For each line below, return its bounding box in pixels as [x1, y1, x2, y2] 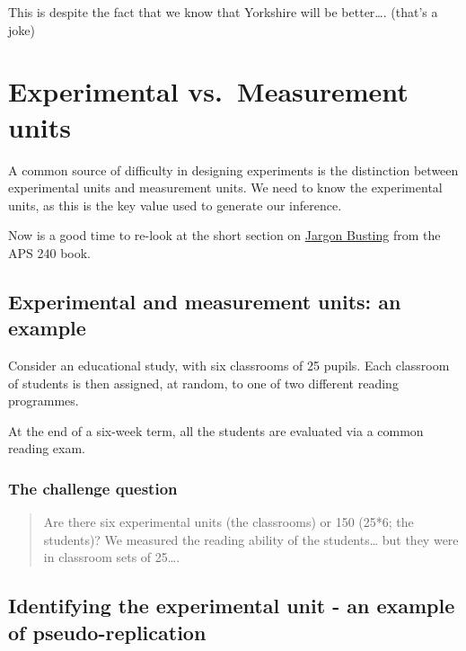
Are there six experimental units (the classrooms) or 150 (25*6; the [43, 513, 414, 531]
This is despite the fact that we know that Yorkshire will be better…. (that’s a [8, 3, 438, 21]
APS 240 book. [8, 243, 91, 262]
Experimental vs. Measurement [8, 73, 409, 110]
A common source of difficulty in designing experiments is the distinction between [8, 160, 459, 179]
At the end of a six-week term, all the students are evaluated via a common [8, 421, 424, 440]
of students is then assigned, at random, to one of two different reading [8, 373, 399, 392]
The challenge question [8, 477, 178, 499]
